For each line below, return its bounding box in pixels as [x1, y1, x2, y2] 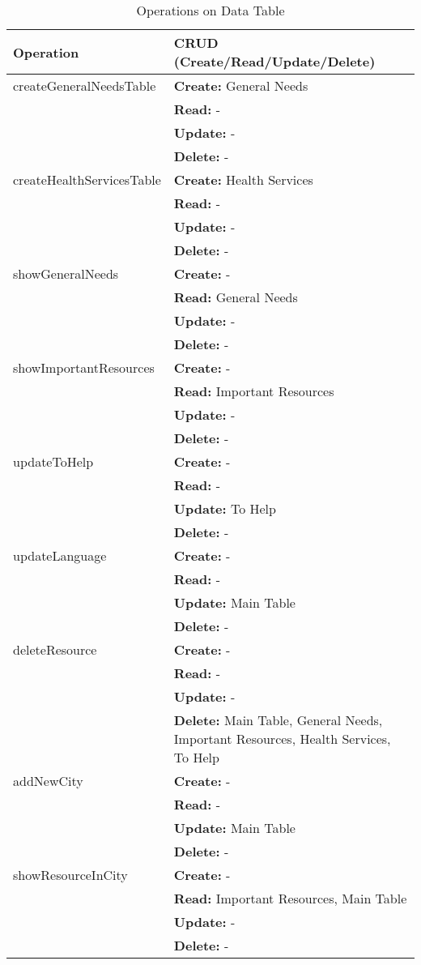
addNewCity [13, 771, 83, 790]
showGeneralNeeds [13, 264, 119, 283]
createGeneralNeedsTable [13, 76, 156, 95]
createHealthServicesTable [13, 170, 161, 189]
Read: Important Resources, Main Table [173, 889, 407, 907]
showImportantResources [13, 358, 155, 377]
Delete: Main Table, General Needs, [173, 711, 383, 729]
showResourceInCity [13, 865, 128, 884]
